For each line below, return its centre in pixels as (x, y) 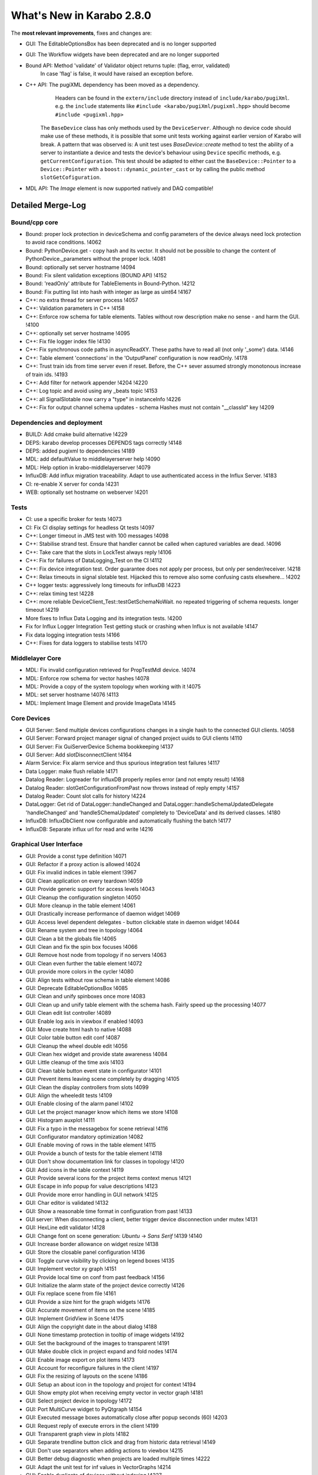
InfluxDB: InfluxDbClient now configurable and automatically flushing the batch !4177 (128, 821)
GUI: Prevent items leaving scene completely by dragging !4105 (102, 1079)
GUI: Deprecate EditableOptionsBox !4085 (77, 988)
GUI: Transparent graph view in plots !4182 (77, 1434)
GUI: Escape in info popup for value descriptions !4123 (92, 1186)
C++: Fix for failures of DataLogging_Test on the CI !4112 (94, 560)
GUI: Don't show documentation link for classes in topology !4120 (105, 1162)
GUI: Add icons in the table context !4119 (75, 1170)
